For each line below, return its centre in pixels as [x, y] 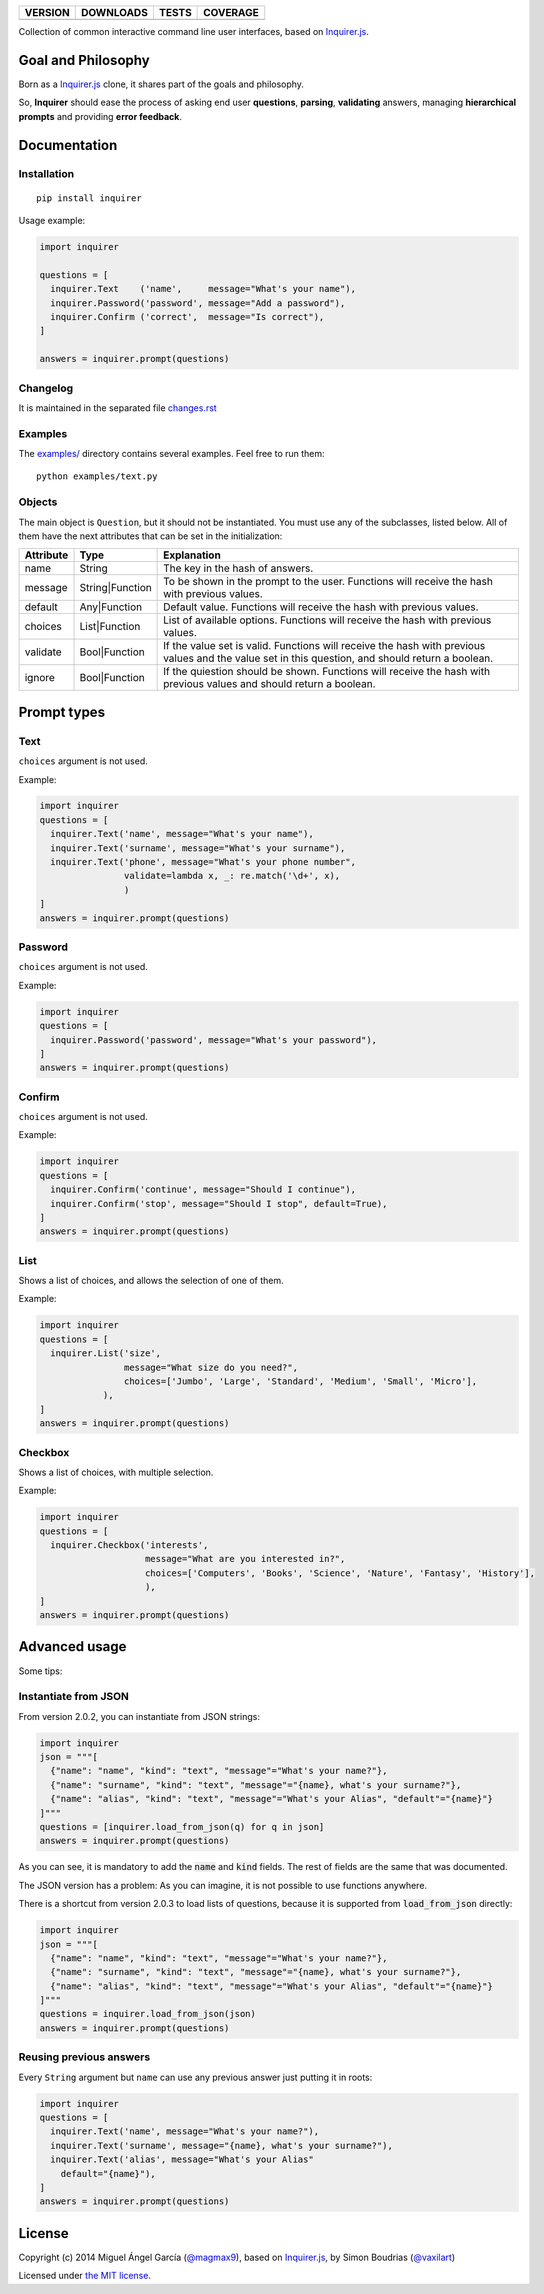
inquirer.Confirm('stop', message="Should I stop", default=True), [219, 1203]
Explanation [192, 555]
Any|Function [111, 607]
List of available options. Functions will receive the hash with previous [327, 620]
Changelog [46, 388]
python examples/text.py [97, 476]
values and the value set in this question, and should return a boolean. [328, 658]
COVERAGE [231, 12]
